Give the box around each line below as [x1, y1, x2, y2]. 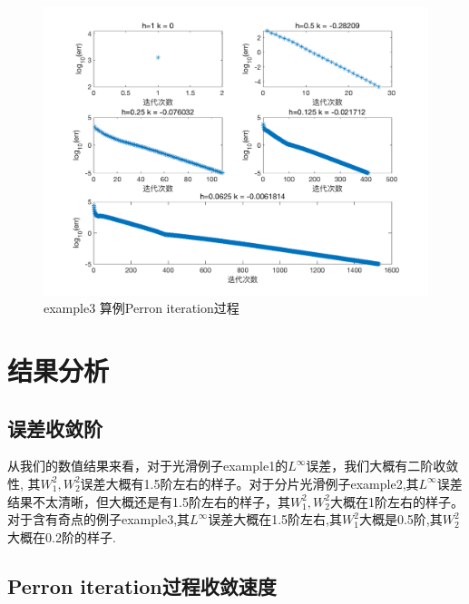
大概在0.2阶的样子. [7, 527, 116, 546]
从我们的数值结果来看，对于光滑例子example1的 [7, 456, 288, 475]
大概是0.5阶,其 [358, 510, 443, 529]
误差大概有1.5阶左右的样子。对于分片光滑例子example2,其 [80, 473, 419, 492]
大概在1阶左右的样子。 [329, 492, 464, 511]
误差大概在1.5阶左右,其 [208, 510, 342, 529]
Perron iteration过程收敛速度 [7, 571, 277, 599]
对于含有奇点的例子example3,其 [7, 510, 191, 529]
